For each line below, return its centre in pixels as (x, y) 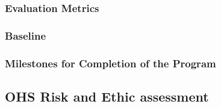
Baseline (26, 35)
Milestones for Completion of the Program (110, 63)
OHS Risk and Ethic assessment (107, 96)
